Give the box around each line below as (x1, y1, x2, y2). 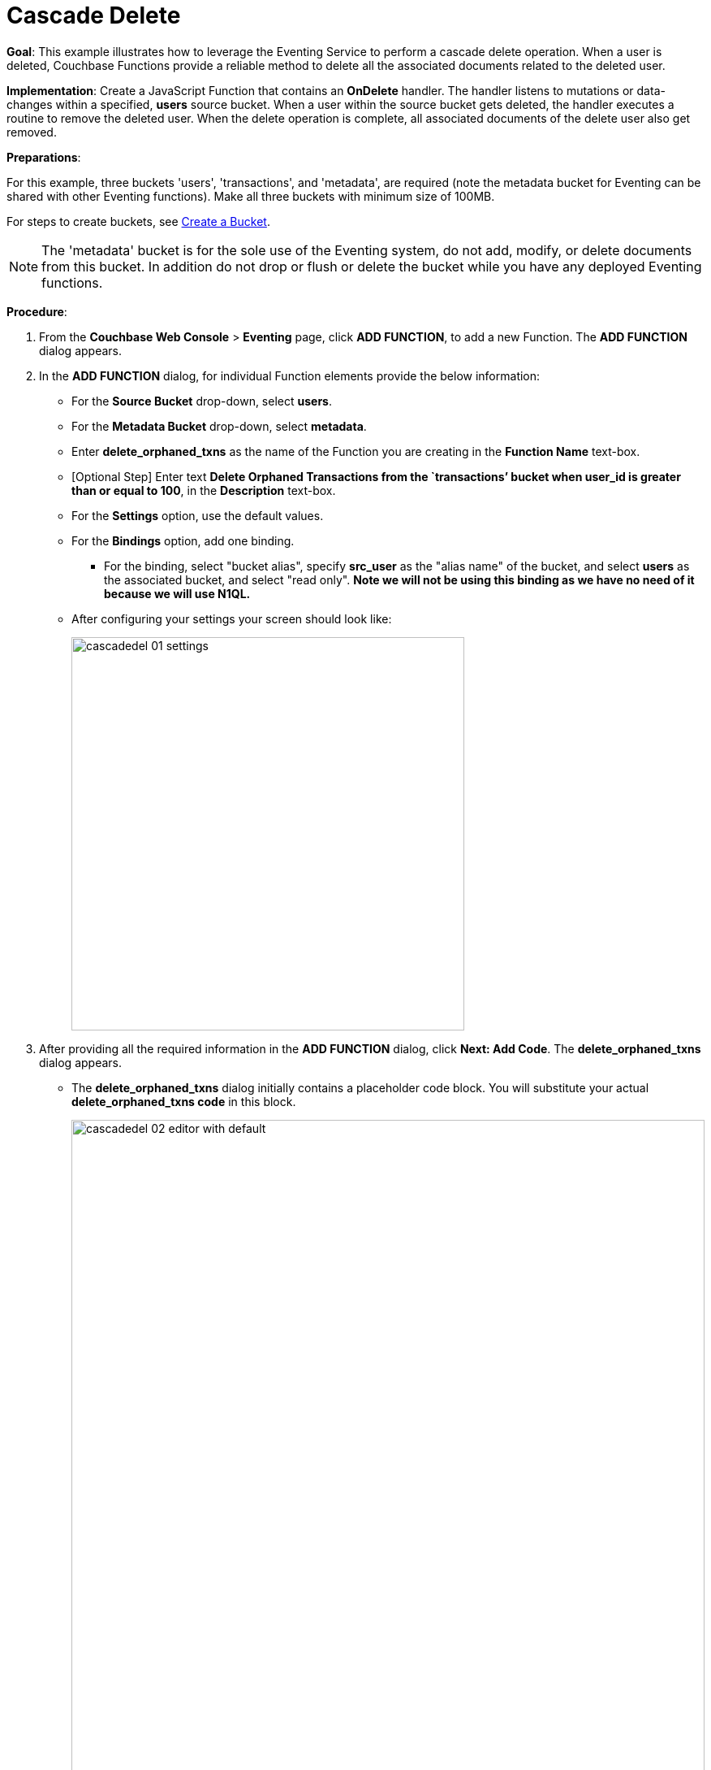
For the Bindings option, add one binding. (71, 533, 295, 548)
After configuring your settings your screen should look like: (71, 611, 392, 626)
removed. (6, 124, 57, 139)
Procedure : (6, 304, 67, 319)
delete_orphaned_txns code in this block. (71, 1094, 296, 1108)
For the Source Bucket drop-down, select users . (71, 393, 332, 408)
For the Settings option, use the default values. (71, 508, 324, 523)
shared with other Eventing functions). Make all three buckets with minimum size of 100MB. (6, 189, 495, 203)
